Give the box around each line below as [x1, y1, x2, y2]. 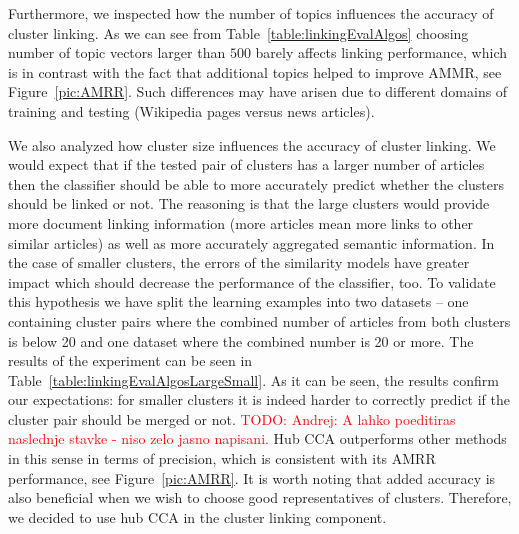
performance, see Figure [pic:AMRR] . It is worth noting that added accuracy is [8, 467, 496, 488]
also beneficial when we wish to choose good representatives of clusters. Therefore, [8, 487, 512, 508]
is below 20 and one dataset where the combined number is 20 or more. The [8, 330, 474, 351]
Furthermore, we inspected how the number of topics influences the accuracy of [8, 3, 494, 23]
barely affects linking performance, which [255, 42, 507, 63]
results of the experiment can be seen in [8, 350, 253, 371]
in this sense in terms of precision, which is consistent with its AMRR [8, 448, 436, 469]
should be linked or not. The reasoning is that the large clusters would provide [8, 193, 490, 214]
